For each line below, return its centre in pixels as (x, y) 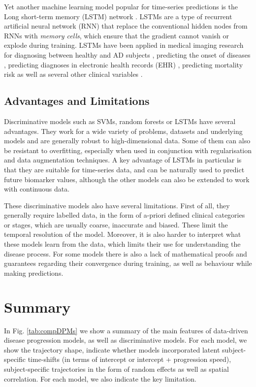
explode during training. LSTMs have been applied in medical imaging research (124, 45)
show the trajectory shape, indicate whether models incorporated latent (112, 349)
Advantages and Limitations (77, 101)
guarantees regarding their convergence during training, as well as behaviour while (128, 263)
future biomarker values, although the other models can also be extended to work (127, 179)
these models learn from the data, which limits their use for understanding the (122, 244)
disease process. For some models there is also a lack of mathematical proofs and (126, 253)
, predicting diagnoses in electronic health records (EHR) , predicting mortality (124, 64)
